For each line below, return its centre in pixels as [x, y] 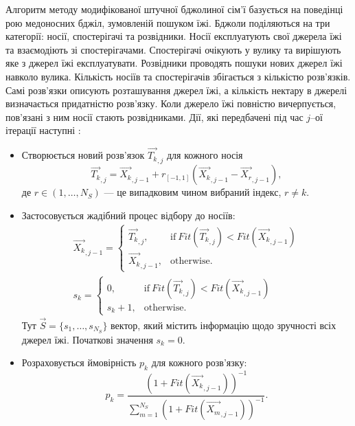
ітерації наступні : [43, 130]
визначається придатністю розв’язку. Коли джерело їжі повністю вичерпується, [171, 103]
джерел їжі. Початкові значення [87, 339]
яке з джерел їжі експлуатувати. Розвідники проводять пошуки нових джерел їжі [174, 63]
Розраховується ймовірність [79, 362]
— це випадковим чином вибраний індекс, [193, 192]
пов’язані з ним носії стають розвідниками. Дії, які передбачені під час [154, 116]
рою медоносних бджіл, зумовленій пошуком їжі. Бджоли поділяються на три [168, 22]
